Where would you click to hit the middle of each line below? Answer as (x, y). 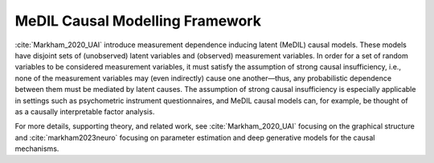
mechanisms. (37, 149)
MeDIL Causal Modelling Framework (138, 21)
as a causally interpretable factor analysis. (85, 111)
